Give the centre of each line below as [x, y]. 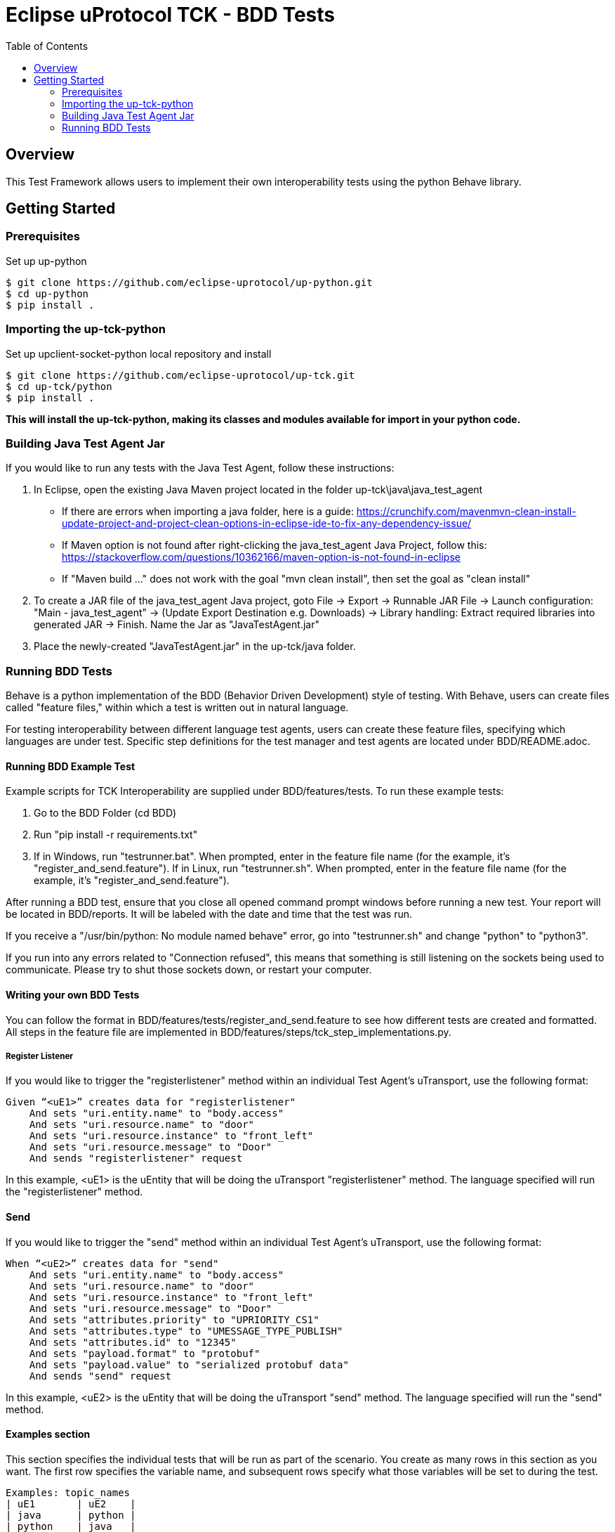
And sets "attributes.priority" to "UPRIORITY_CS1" [174, 1319]
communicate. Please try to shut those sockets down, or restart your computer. [189, 970]
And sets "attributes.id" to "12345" [133, 1342]
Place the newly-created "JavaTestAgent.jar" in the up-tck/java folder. [195, 647]
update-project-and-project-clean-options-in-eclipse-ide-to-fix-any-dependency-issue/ [267, 524]
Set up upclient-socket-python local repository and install [139, 353]
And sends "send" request [100, 1376]
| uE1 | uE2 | [71, 1504]
